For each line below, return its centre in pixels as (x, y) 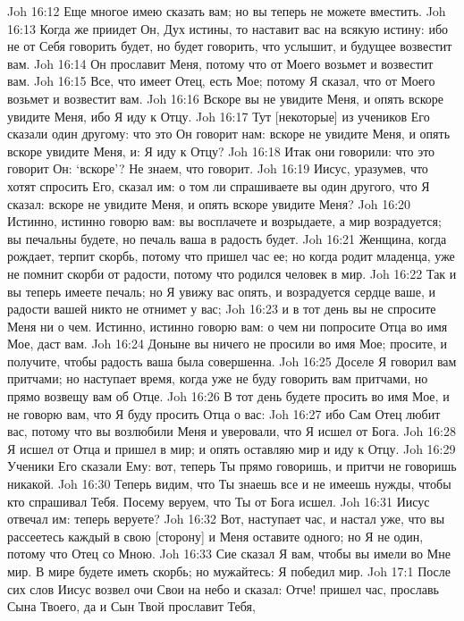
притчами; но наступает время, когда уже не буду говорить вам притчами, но (218, 378)
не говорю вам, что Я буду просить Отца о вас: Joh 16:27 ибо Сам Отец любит (224, 413)
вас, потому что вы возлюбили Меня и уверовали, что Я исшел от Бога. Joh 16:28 (232, 431)
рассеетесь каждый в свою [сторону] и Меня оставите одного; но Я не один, (215, 536)
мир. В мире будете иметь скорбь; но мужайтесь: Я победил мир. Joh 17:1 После (229, 571)
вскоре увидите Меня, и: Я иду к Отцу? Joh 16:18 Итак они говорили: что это (221, 151)
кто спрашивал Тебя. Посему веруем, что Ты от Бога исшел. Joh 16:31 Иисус (219, 501)
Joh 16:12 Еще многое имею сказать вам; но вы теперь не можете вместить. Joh (227, 11)
